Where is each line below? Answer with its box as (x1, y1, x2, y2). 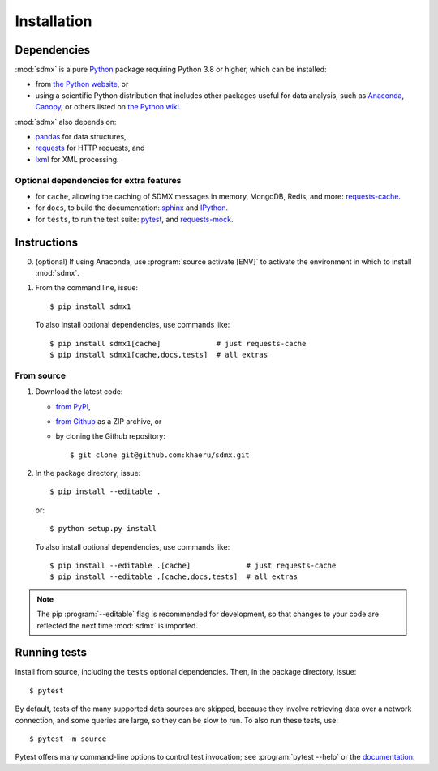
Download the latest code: (35, 387, 123, 396)
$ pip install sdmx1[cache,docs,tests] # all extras (49, 349, 268, 359)
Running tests (15, 645, 88, 660)
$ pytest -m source (29, 735, 107, 743)
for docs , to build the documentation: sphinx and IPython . (35, 203, 229, 212)
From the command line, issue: (35, 283, 138, 293)
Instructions (15, 235, 79, 249)
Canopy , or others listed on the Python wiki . (35, 102, 182, 112)
